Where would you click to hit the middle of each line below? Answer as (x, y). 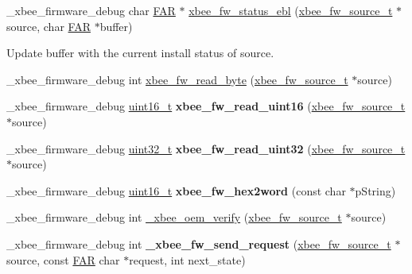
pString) (375, 190)
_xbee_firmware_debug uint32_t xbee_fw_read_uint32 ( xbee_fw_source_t (206, 148)
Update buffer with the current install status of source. (140, 53)
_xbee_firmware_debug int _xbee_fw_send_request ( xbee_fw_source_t (199, 243)
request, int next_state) (187, 259)
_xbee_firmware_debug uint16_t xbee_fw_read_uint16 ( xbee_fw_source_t (206, 106)
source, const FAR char (63, 259)
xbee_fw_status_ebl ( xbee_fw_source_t (291, 10)
